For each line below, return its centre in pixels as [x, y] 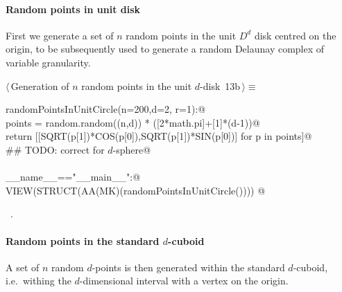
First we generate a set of [60, 35]
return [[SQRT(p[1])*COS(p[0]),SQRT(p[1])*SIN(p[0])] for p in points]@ [159, 136]
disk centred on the [295, 35]
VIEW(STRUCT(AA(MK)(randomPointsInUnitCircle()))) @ [136, 190]
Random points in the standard [83, 240]
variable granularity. [48, 62]
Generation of [40, 85]
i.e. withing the [39, 281]
